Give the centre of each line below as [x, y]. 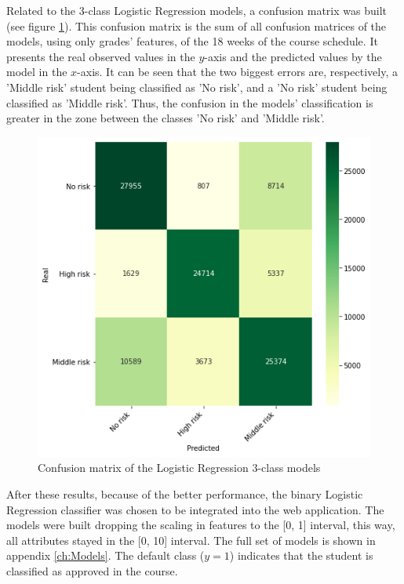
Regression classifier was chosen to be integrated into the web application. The [195, 509]
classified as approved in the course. [92, 570]
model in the [37, 72]
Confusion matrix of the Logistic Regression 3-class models [179, 468]
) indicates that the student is [301, 555]
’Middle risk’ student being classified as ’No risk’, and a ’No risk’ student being [197, 87]
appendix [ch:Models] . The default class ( [106, 555]
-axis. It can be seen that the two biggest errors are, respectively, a [237, 72]
